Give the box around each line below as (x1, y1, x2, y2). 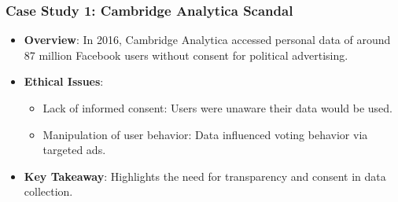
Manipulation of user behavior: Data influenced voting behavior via (42, 126, 368, 142)
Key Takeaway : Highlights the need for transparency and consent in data (24, 167, 386, 184)
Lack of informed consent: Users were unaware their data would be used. (42, 100, 392, 116)
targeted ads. (42, 141, 106, 158)
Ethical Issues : (24, 73, 104, 90)
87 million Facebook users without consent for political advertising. (24, 46, 348, 63)
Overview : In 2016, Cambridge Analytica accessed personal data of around (24, 31, 391, 48)
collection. (24, 183, 73, 200)
